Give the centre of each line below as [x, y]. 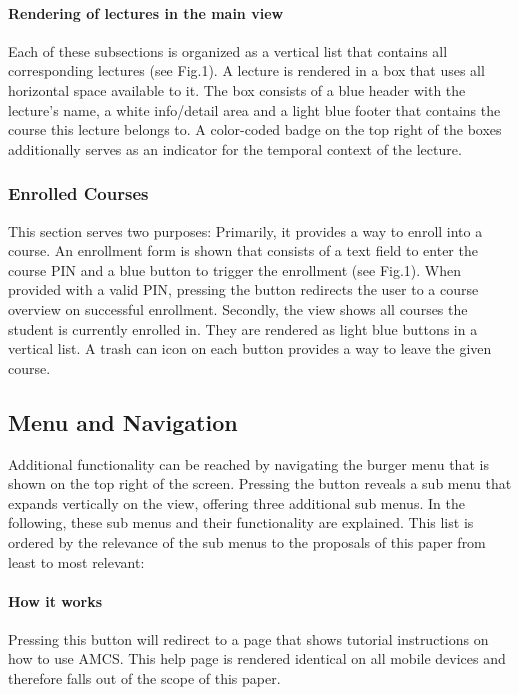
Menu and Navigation [123, 421]
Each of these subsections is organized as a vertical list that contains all [228, 50]
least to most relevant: [76, 561]
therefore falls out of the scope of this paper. [144, 678]
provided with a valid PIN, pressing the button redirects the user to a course [243, 289]
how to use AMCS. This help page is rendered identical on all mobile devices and [257, 658]
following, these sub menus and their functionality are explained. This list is [241, 522]
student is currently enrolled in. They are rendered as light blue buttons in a [243, 328]
